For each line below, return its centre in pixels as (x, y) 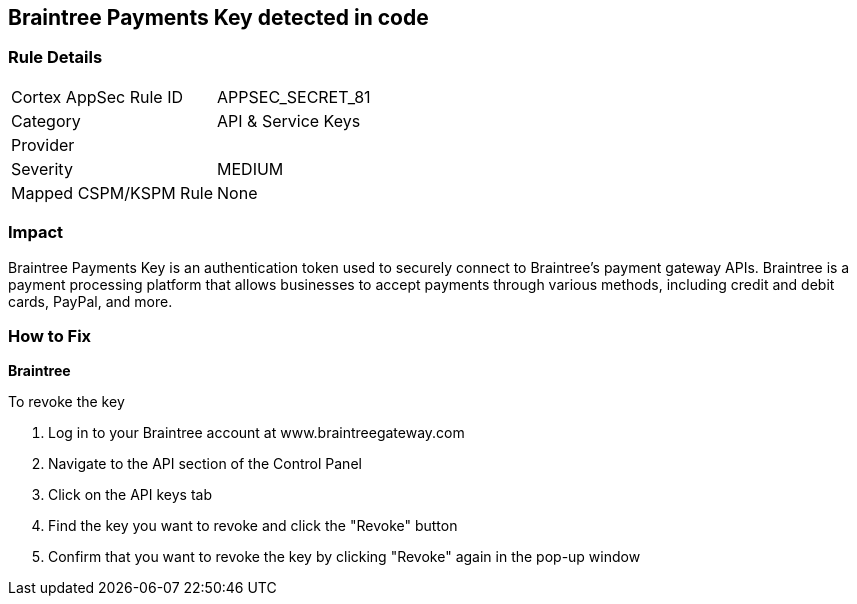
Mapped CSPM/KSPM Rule (112, 192)
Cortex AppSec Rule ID (97, 96)
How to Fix (50, 335)
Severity (42, 168)
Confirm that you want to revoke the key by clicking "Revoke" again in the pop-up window (344, 557)
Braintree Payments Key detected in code (218, 17)
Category (46, 120)
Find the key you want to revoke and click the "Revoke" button (253, 526)
